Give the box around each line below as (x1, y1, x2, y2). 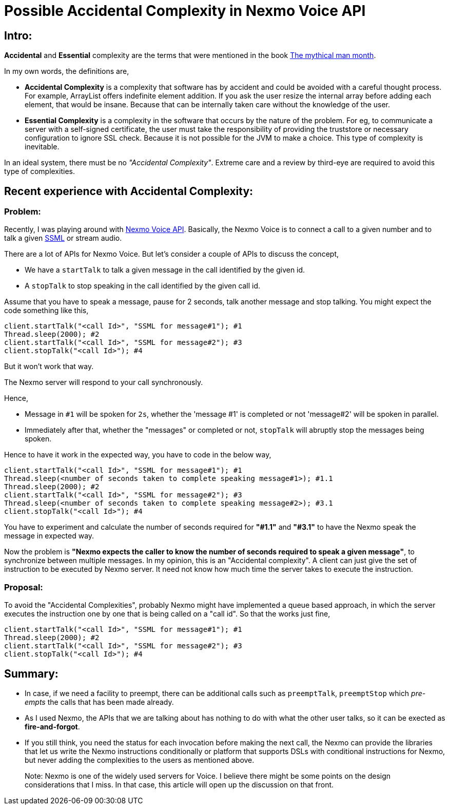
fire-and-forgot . (25, 722, 80, 731)
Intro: (4, 29, 32, 42)
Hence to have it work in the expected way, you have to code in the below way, (4, 450, 271, 459)
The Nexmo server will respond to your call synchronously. (4, 378, 203, 387)
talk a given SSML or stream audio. (4, 234, 122, 243)
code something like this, (4, 306, 89, 315)
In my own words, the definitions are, (4, 67, 129, 76)
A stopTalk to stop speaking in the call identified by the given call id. (25, 281, 261, 291)
